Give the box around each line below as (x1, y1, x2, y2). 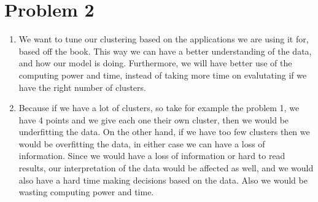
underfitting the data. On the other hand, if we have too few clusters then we (18, 125, 310, 138)
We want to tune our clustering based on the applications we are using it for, (18, 33, 309, 45)
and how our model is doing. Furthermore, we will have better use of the (18, 56, 292, 69)
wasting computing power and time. (18, 185, 154, 198)
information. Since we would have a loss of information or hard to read (18, 149, 285, 162)
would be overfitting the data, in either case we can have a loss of (18, 137, 265, 150)
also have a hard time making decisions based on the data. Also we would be (18, 173, 308, 186)
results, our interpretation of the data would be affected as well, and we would (18, 161, 314, 174)
